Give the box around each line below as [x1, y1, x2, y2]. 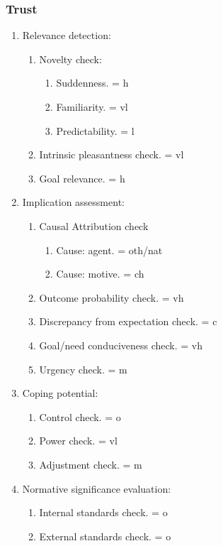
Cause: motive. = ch [56, 266, 144, 281]
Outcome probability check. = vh [39, 290, 184, 305]
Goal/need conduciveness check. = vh [39, 337, 203, 352]
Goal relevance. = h [39, 170, 125, 185]
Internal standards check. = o [39, 505, 168, 520]
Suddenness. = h [56, 75, 129, 90]
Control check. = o [39, 409, 121, 424]
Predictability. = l [56, 123, 135, 138]
